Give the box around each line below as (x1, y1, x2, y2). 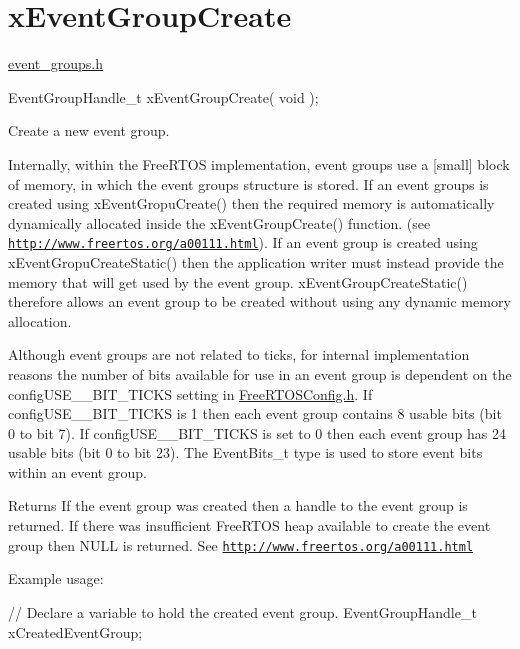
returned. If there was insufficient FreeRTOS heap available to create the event (8, 515, 491, 536)
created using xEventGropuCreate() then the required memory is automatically (8, 193, 495, 214)
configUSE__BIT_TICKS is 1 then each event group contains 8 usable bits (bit (8, 403, 502, 424)
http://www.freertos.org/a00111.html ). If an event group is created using (8, 232, 478, 253)
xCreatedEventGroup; (8, 621, 143, 642)
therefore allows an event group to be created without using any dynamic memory (8, 291, 511, 312)
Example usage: (8, 568, 104, 589)
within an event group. (8, 461, 147, 482)
